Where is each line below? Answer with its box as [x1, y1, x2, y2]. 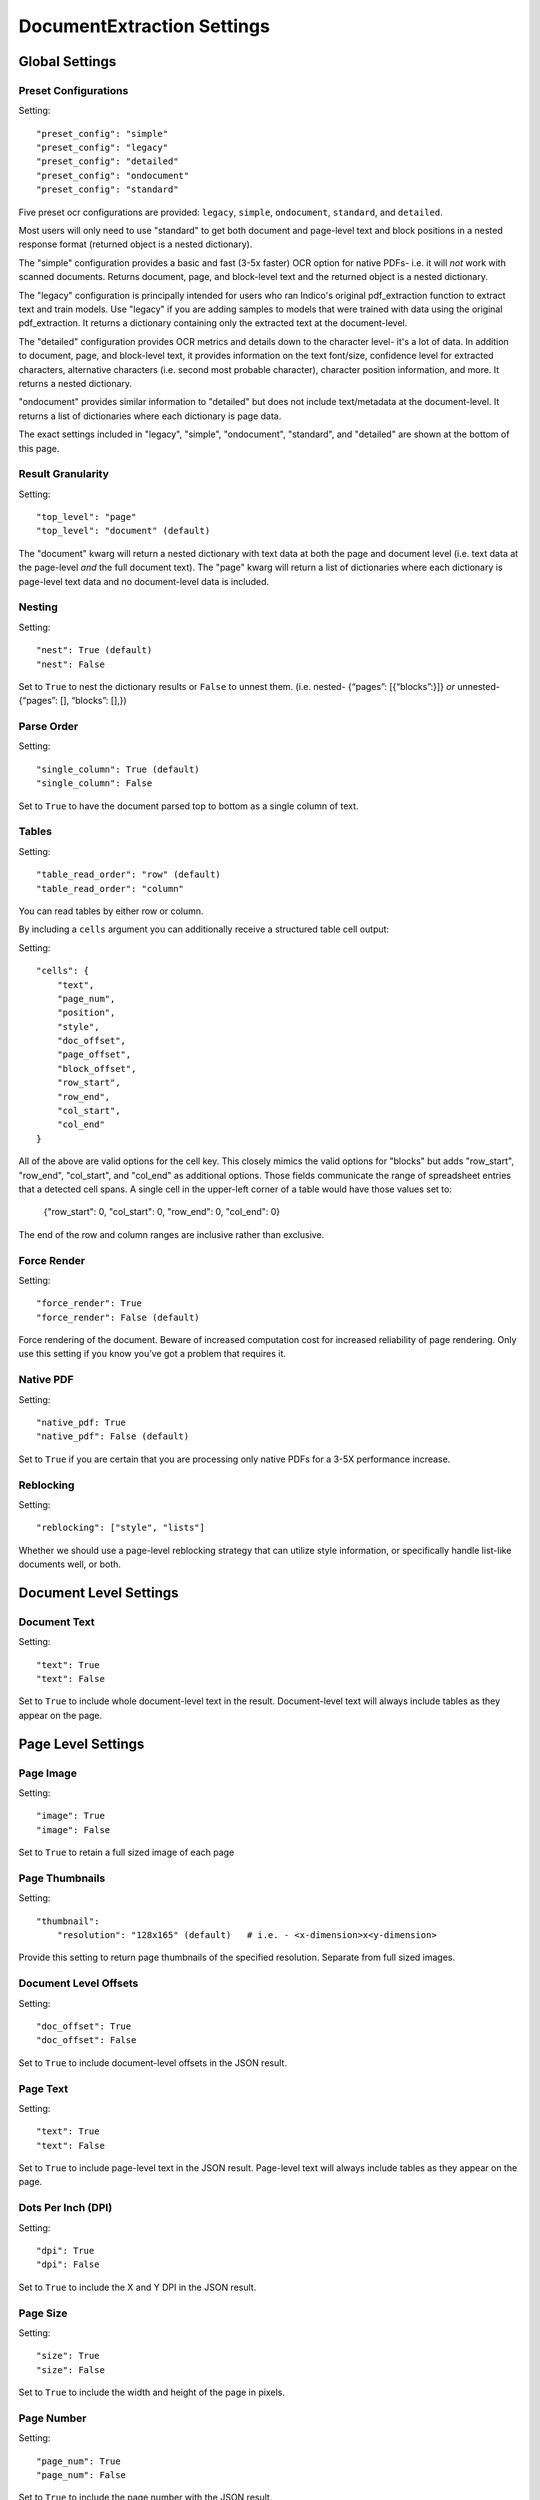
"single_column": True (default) [36, 763, 200, 775]
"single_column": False [36, 778, 153, 789]
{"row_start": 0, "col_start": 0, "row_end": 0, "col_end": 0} [43, 1206, 281, 1218]
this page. [18, 442, 60, 454]
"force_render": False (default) [36, 1311, 200, 1323]
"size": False [36, 2364, 105, 2375]
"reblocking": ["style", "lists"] [36, 1522, 205, 1534]
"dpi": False [36, 2259, 100, 2270]
